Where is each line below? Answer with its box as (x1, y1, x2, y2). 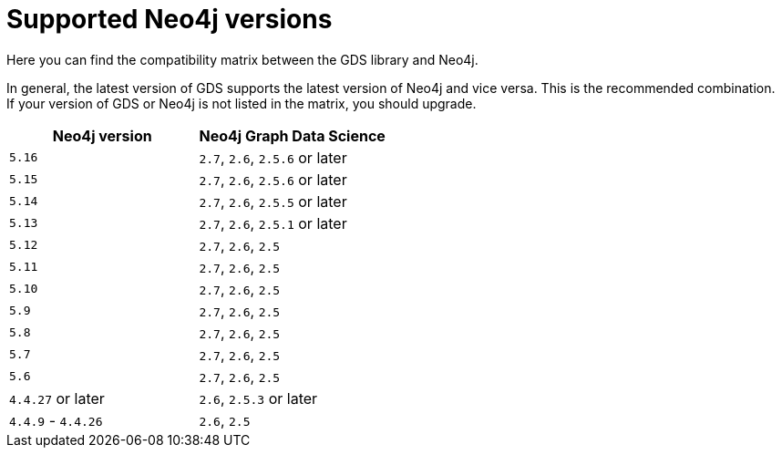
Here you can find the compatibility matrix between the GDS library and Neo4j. (6, 51, 478, 67)
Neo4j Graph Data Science (199, 126, 386, 145)
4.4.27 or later (9, 388, 105, 408)
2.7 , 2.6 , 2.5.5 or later (199, 191, 347, 211)
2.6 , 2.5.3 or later (199, 388, 318, 408)
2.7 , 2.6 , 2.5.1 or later (199, 213, 347, 233)
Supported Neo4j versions (6, 4, 333, 35)
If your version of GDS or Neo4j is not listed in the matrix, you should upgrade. (6, 95, 477, 111)
